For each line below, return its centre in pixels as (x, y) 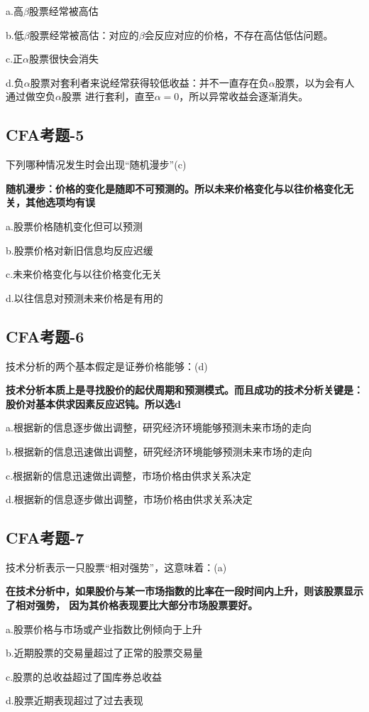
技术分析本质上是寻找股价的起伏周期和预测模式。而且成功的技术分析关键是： (184, 390)
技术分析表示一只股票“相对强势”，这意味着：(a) (116, 567)
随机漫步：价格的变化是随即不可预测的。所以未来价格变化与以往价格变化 (175, 188)
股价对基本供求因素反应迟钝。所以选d (93, 403)
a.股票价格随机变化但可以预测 (74, 226)
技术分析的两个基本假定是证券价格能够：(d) (107, 366)
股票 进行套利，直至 (108, 96)
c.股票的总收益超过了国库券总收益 (84, 676)
